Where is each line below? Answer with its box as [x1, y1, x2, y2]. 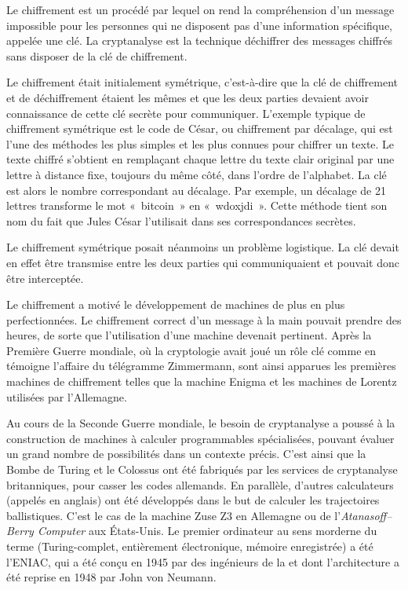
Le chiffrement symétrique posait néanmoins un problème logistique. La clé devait [6, 239, 399, 255]
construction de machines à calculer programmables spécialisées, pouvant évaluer [6, 430, 395, 446]
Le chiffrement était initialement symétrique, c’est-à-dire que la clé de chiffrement [6, 74, 398, 90]
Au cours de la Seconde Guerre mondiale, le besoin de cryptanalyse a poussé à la [6, 415, 395, 431]
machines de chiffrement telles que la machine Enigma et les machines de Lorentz [6, 373, 397, 390]
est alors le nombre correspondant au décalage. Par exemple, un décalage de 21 [6, 181, 386, 198]
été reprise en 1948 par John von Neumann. [6, 569, 217, 585]
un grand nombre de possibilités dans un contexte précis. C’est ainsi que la [6, 445, 366, 462]
